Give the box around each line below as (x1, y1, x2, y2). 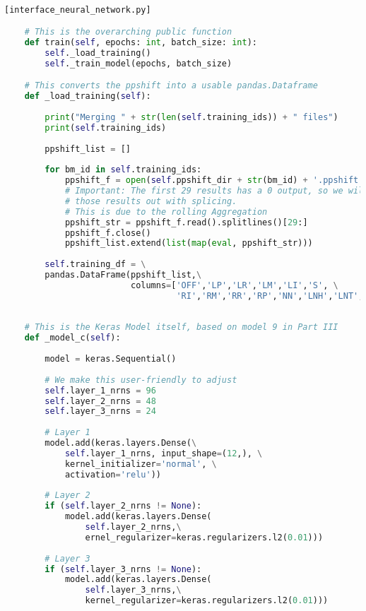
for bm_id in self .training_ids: (45, 165, 202, 175)
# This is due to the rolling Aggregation (64, 206, 268, 217)
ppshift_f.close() (64, 227, 151, 238)
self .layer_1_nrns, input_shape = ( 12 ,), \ (64, 448, 263, 458)
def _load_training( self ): (24, 91, 151, 102)
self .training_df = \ (45, 259, 146, 270)
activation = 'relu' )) (64, 469, 161, 480)
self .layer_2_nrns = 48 (45, 396, 156, 406)
